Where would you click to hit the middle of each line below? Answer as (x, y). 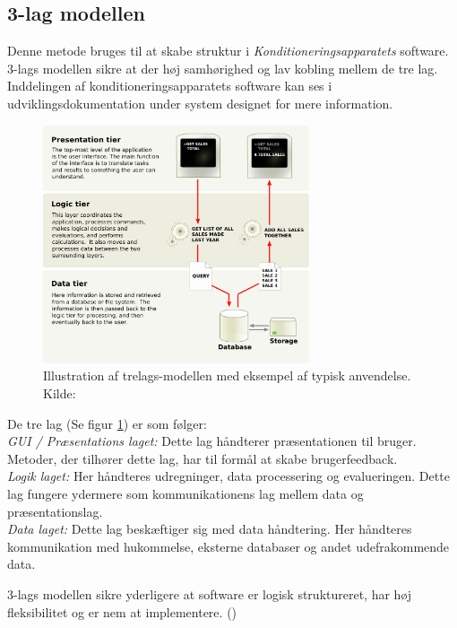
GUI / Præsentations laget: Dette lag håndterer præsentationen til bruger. (212, 441)
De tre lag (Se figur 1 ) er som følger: (107, 423)
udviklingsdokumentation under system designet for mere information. (200, 103)
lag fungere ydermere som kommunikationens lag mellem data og (185, 493)
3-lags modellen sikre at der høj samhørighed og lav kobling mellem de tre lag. (223, 68)
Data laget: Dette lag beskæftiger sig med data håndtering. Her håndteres (210, 529)
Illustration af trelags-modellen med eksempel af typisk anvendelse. (227, 375)
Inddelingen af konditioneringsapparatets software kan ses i (170, 86)
